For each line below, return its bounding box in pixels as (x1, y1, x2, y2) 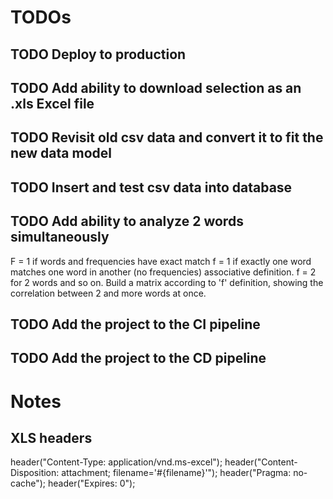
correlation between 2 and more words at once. (10, 287, 207, 299)
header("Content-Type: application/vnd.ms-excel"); (10, 456, 223, 468)
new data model (10, 145, 112, 162)
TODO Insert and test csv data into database (10, 179, 293, 196)
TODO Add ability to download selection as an (10, 79, 302, 96)
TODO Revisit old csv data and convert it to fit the (10, 129, 324, 146)
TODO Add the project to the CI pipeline (10, 316, 261, 333)
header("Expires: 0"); (48, 477, 136, 490)
